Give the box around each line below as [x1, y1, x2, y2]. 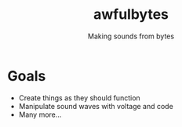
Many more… [18, 110, 62, 119]
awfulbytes [93, 5, 169, 24]
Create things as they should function [18, 93, 140, 103]
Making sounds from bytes [88, 31, 174, 41]
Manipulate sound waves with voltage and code [18, 101, 173, 111]
